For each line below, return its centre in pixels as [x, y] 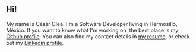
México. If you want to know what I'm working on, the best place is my [92, 30]
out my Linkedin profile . [35, 43]
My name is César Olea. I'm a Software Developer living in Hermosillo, [92, 24]
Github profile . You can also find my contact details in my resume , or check [98, 36]
